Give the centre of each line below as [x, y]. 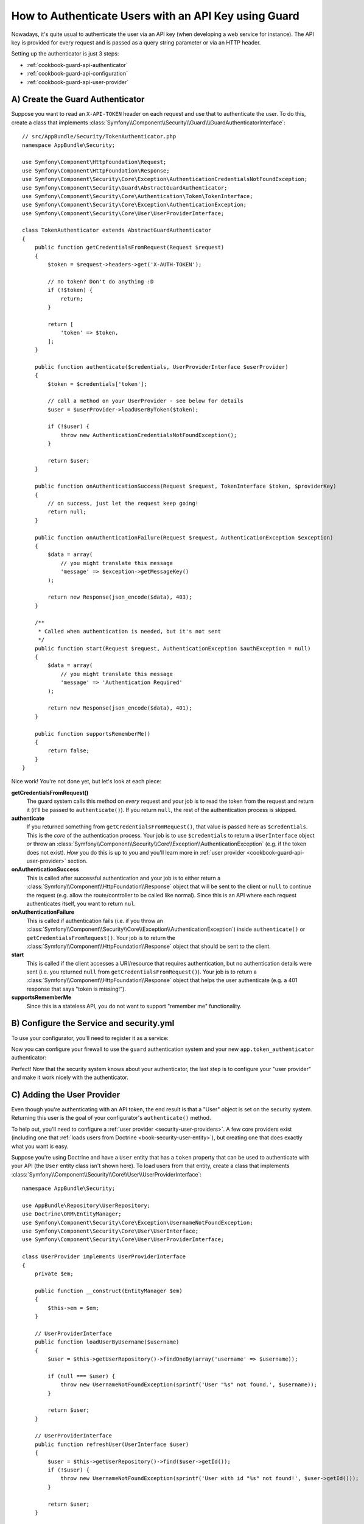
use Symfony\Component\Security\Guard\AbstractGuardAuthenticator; [125, 188]
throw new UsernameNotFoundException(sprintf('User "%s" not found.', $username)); [189, 1385]
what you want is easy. [40, 1146]
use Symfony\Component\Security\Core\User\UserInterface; [110, 1231]
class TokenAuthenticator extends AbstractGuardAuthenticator [117, 230]
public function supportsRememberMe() [93, 734]
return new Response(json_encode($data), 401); [120, 708]
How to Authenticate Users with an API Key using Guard [155, 16]
